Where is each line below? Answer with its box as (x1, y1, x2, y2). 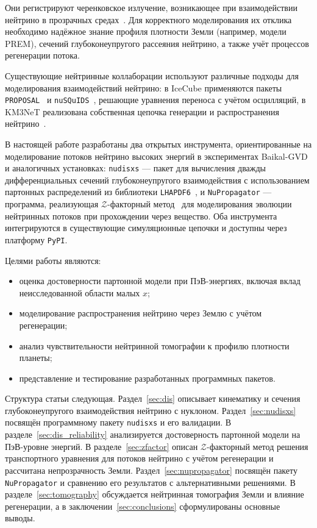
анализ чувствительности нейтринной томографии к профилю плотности (19, 339, 290, 352)
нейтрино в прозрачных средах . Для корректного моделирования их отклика (5, 13, 292, 26)
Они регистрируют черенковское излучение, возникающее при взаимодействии (5, 1, 297, 13)
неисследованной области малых (19, 286, 140, 299)
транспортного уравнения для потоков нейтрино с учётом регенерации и (5, 452, 274, 465)
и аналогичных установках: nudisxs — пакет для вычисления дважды (5, 162, 266, 174)
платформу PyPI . (5, 233, 68, 246)
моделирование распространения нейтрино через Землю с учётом (19, 307, 262, 319)
